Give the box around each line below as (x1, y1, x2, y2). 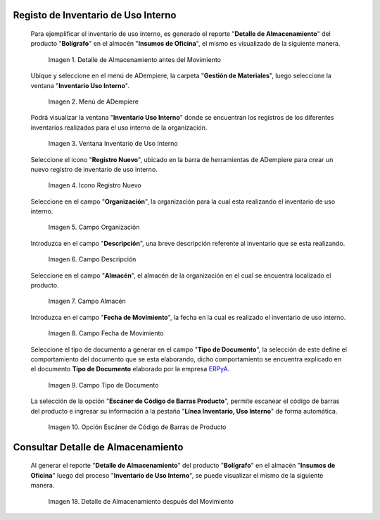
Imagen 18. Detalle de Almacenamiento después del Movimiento (48, 497, 234, 505)
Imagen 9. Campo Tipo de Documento (48, 380, 159, 389)
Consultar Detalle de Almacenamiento (13, 441, 184, 453)
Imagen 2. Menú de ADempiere (48, 97, 139, 106)
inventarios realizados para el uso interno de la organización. (30, 123, 208, 132)
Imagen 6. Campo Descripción (48, 255, 137, 264)
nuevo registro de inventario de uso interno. (30, 165, 158, 173)
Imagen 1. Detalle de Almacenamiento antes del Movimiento (48, 55, 222, 63)
